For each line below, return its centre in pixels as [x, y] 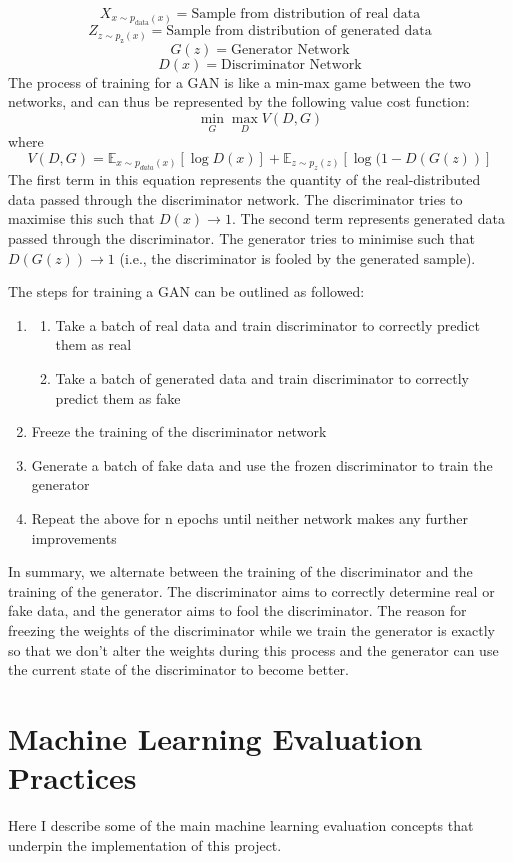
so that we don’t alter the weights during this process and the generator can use [253, 649]
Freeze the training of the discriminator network [179, 431]
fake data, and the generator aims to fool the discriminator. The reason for [237, 610]
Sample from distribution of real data [306, 14]
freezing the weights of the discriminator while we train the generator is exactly [251, 629]
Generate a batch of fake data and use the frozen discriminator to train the [262, 464]
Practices [72, 777]
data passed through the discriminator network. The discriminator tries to [235, 198]
